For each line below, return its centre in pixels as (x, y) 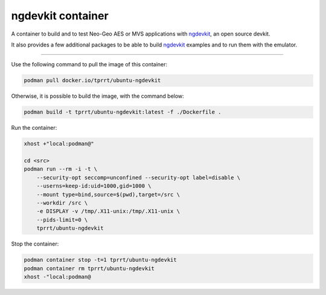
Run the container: (34, 128)
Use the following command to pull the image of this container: (89, 65)
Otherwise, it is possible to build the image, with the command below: (97, 96)
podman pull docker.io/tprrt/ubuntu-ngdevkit (92, 81)
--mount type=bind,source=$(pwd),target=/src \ (108, 194)
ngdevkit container (60, 16)
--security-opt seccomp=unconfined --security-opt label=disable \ (139, 177)
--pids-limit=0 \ (62, 220)
